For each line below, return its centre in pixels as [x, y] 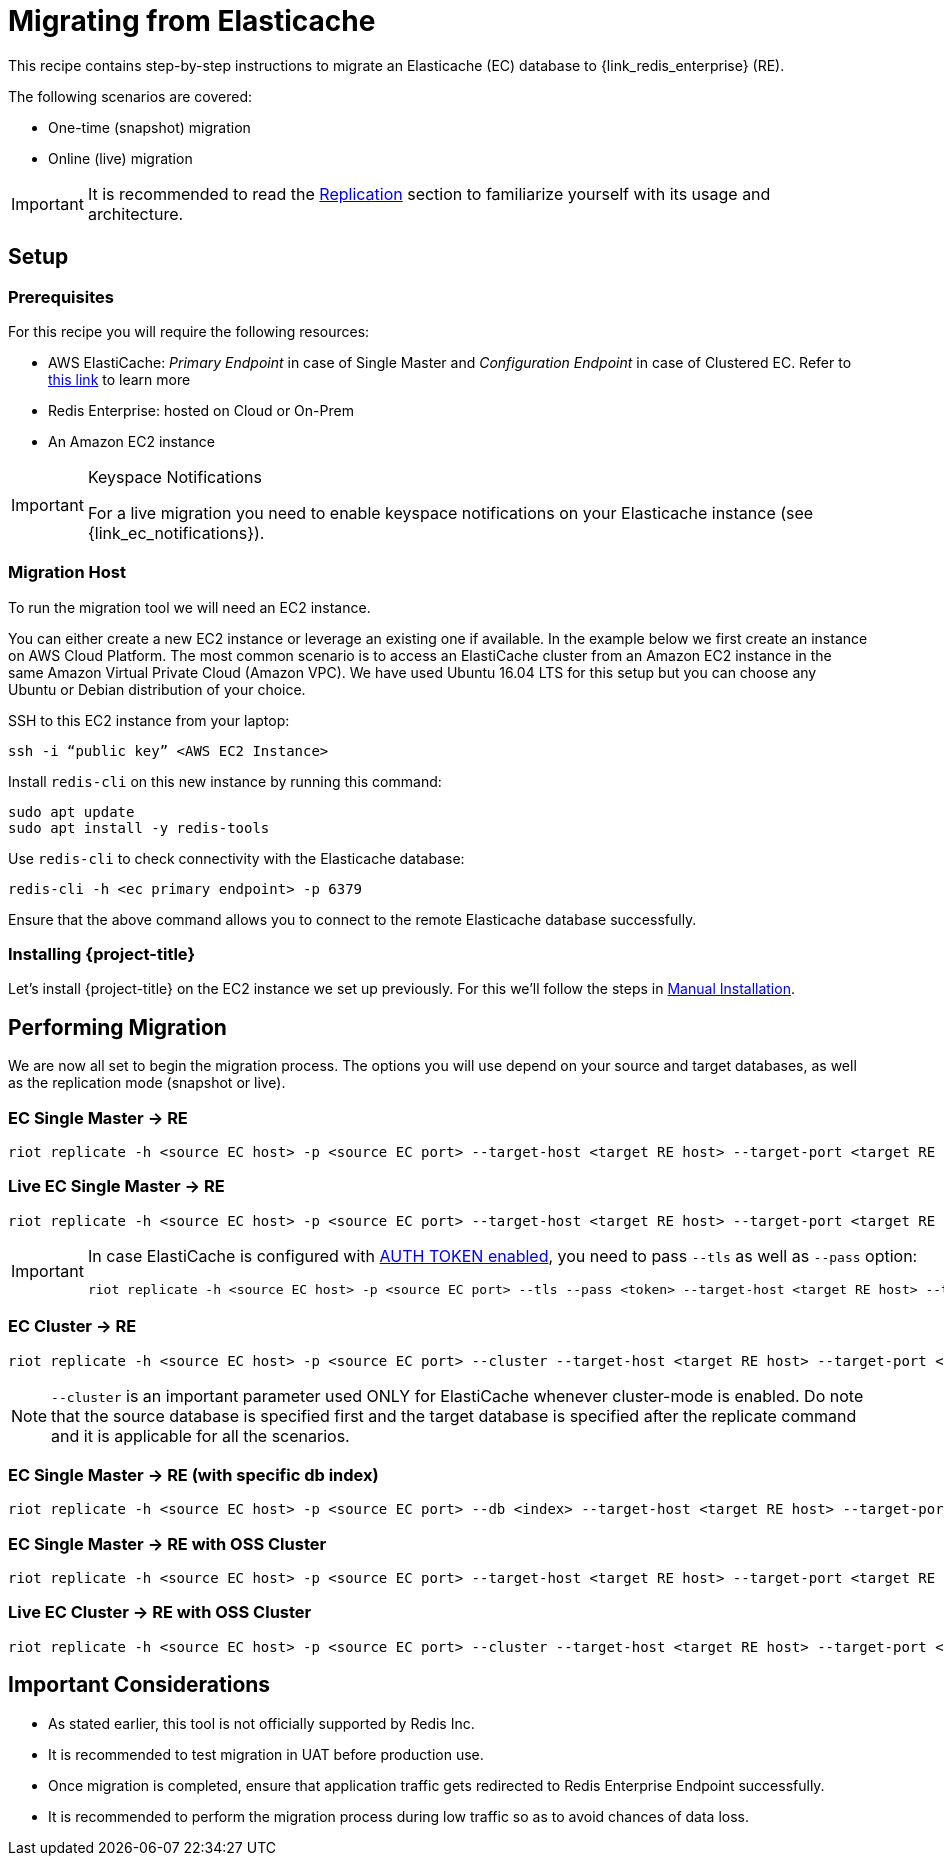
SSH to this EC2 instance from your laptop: [149, 720]
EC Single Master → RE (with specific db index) [193, 1474]
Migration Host [67, 572]
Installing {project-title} [102, 954]
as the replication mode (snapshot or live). [147, 1083]
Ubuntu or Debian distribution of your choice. [157, 689]
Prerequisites [61, 296]
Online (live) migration [120, 158]
